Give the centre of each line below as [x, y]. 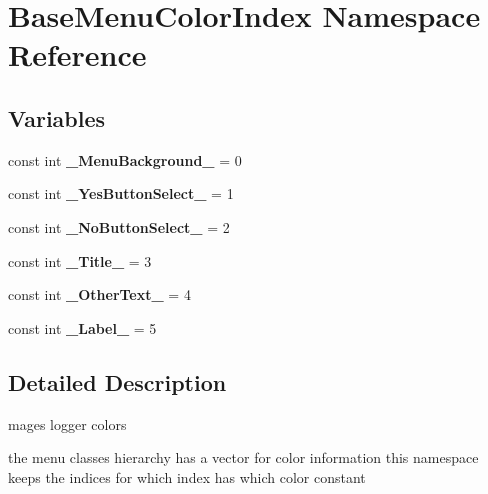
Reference [77, 54]
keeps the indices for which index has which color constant [187, 476]
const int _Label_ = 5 [82, 327]
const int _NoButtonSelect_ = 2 [119, 226]
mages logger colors [67, 423]
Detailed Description [117, 381]
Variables [57, 117]
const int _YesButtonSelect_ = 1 [121, 193]
